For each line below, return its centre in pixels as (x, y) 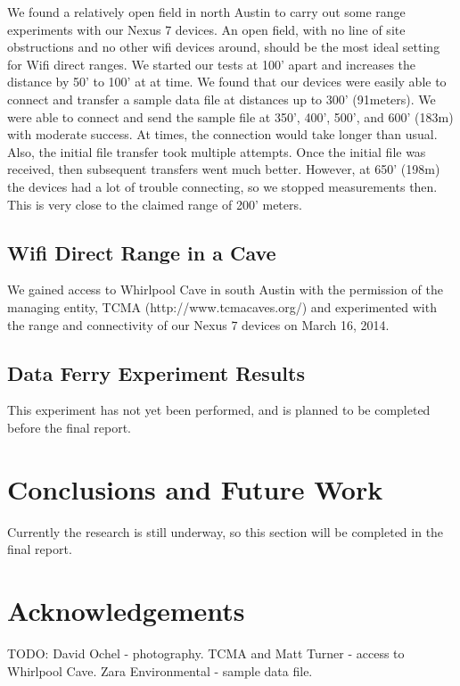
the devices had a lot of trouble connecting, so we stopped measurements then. (222, 186)
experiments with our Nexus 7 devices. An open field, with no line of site (206, 29)
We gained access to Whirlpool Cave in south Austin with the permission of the (225, 289)
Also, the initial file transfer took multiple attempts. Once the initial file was (217, 151)
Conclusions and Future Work (195, 488)
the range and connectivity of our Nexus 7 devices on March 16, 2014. (198, 324)
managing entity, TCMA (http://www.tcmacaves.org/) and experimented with (222, 306)
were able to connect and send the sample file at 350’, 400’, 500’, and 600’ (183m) (230, 116)
